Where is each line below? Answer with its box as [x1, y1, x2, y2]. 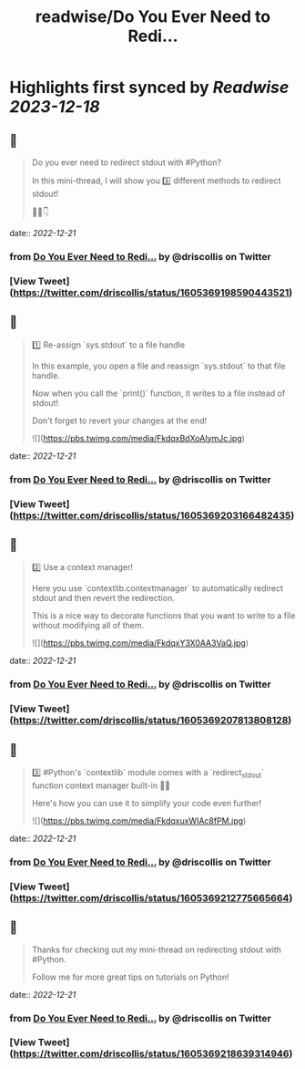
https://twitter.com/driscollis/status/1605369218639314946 [13, 1047, 290, 1060]
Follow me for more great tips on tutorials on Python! [31, 971, 229, 982]
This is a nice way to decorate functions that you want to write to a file [31, 610, 296, 621]
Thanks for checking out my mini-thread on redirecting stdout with [31, 944, 282, 955]
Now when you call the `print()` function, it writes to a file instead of [31, 388, 286, 399]
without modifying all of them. [31, 620, 144, 631]
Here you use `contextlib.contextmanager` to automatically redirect [31, 583, 284, 594]
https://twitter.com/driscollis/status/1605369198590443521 [13, 285, 290, 298]
